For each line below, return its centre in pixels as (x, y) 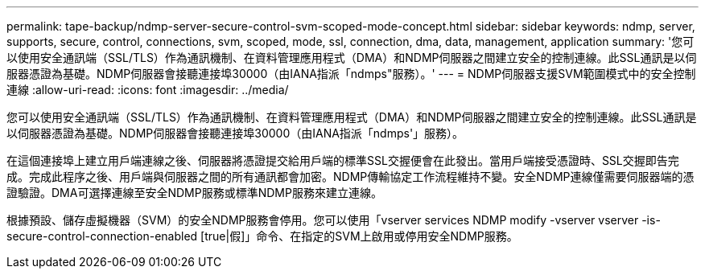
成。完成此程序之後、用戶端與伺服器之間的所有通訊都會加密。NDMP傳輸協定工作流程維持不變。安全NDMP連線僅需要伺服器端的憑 (350, 176)
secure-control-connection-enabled (102, 236)
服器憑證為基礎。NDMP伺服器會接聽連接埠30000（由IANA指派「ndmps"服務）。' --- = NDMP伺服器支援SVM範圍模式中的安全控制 (351, 74)
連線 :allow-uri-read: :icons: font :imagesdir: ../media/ (148, 90)
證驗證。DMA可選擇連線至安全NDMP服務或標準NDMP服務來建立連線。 (194, 193)
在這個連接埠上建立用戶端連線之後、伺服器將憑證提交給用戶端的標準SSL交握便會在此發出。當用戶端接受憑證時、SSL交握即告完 (343, 160)
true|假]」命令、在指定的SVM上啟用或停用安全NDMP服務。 (361, 236)
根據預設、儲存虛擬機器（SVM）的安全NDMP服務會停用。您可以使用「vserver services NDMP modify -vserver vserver (323, 220)
